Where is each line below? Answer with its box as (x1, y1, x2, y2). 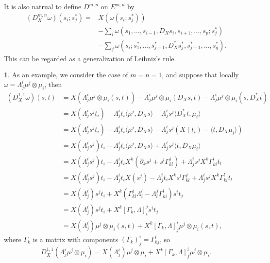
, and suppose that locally (162, 70, 239, 80)
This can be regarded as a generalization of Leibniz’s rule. (4, 53, 176, 63)
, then (44, 79, 62, 89)
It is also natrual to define (4, 1, 82, 11)
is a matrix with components (33, 234, 118, 244)
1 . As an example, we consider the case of (4, 70, 128, 80)
